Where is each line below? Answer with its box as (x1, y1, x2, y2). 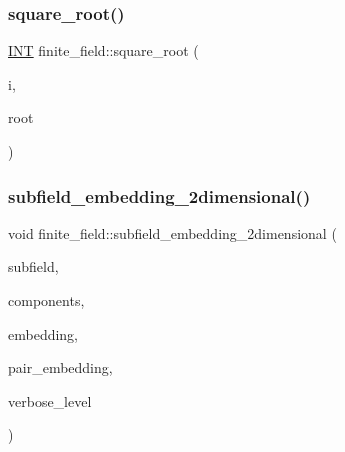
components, (8, 290, 85, 310)
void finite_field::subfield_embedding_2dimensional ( (8, 222, 337, 243)
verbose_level (8, 390, 92, 411)
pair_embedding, (8, 357, 113, 378)
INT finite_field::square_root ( (8, 40, 199, 61)
